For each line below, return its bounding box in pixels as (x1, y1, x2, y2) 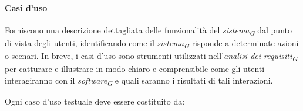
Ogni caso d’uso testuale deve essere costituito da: (5, 95, 185, 107)
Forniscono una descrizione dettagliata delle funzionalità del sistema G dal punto (5, 23, 292, 37)
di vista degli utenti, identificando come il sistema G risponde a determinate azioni (5, 36, 299, 50)
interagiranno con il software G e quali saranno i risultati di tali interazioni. (5, 74, 273, 88)
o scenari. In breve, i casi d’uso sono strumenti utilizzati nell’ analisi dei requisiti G (5, 50, 298, 63)
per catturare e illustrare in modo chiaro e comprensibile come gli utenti (5, 63, 265, 75)
